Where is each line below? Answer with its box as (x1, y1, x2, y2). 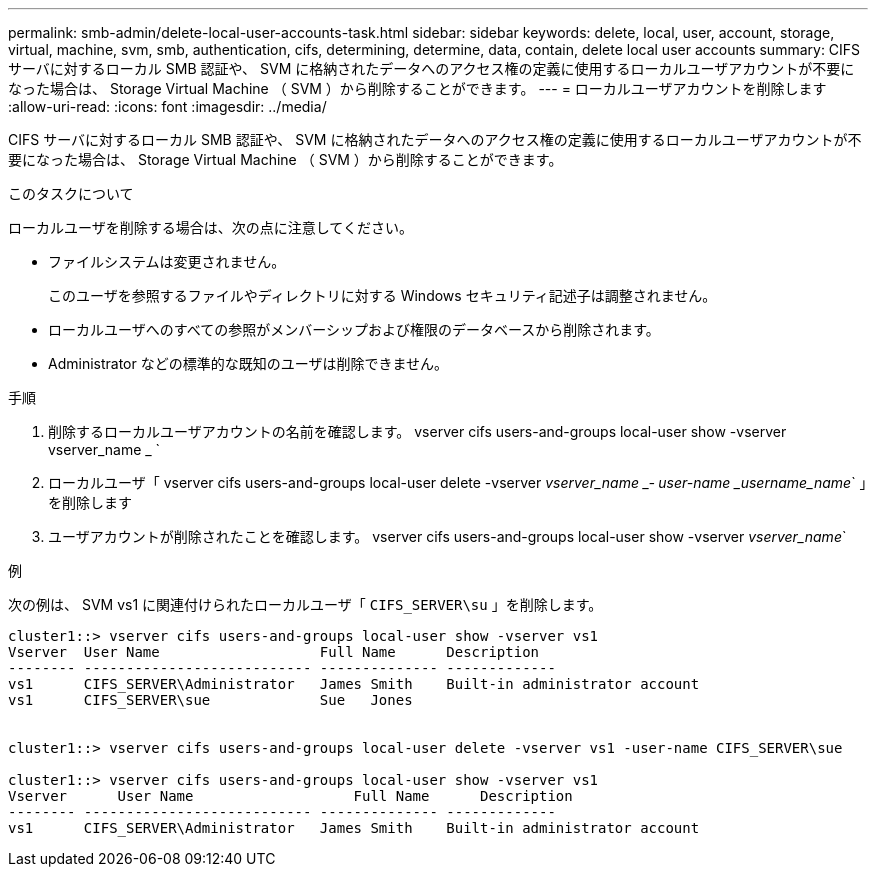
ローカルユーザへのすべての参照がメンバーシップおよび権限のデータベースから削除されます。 (48, 321, 660, 338)
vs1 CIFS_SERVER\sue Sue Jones (8, 692, 413, 708)
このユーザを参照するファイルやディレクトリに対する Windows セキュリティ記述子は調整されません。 (48, 287, 717, 304)
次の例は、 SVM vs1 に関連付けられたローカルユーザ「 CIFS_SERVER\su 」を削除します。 (8, 596, 603, 613)
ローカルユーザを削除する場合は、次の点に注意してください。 (8, 219, 413, 236)
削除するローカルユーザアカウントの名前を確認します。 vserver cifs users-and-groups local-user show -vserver (48, 423, 787, 440)
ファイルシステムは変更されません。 (48, 253, 286, 270)
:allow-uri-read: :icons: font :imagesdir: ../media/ (8, 98, 327, 115)
